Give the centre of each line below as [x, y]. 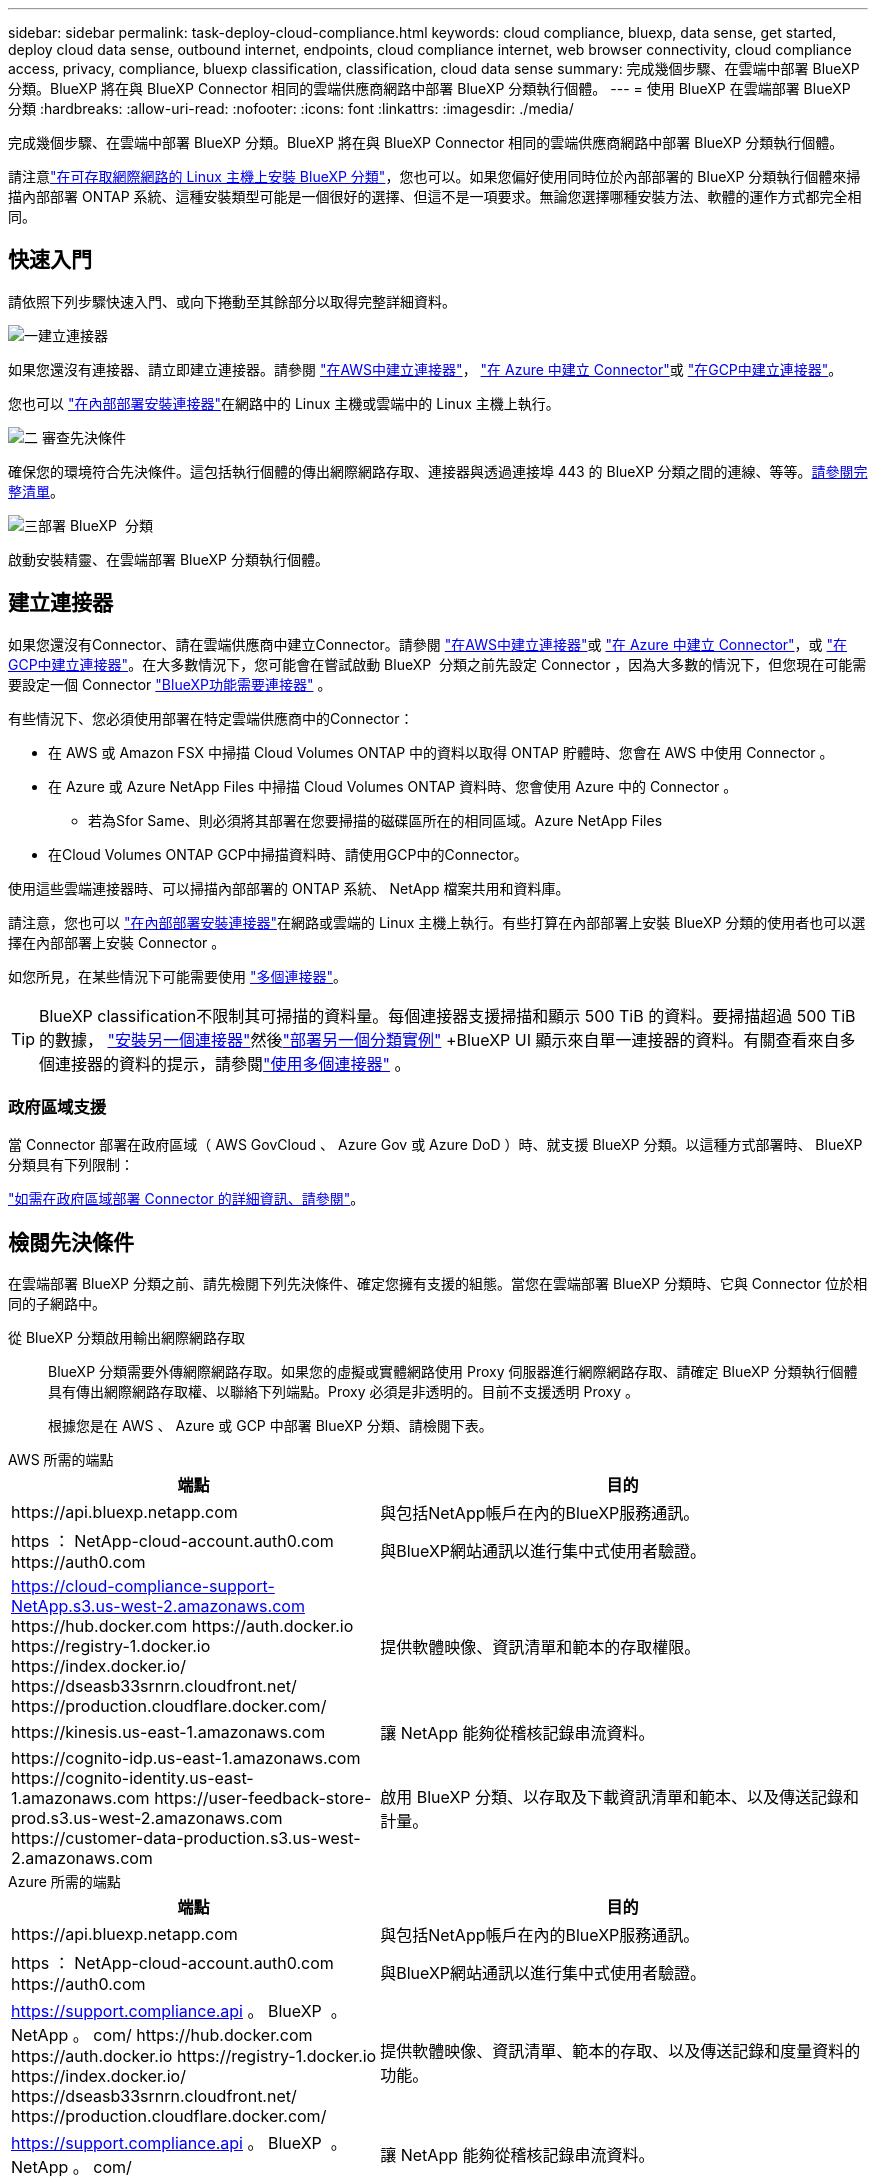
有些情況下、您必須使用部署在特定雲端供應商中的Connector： [211, 718]
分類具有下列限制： [71, 1165]
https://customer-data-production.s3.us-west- [186, 1838]
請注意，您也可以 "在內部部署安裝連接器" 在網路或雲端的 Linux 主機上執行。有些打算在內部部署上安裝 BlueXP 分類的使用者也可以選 [437, 922]
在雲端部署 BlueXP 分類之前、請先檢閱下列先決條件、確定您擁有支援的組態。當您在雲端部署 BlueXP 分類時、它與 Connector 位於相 [438, 1284]
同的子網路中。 [57, 1304]
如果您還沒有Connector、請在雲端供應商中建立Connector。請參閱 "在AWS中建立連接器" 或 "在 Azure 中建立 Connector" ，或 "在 [428, 644]
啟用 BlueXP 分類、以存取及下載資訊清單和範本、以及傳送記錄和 [620, 1797]
